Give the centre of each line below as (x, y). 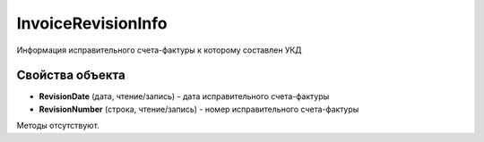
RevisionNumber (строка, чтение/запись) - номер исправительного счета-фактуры (199, 109)
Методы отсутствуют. (58, 126)
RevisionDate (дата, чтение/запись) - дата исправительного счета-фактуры (184, 96)
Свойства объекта (71, 75)
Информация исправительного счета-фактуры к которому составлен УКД (159, 50)
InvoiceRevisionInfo (92, 23)
